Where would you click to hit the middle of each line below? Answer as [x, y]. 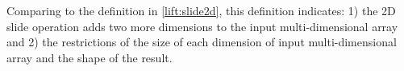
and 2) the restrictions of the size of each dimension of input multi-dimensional [202, 42]
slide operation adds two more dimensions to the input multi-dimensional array [202, 26]
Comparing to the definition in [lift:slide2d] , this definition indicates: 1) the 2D [201, 10]
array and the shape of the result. [90, 57]
